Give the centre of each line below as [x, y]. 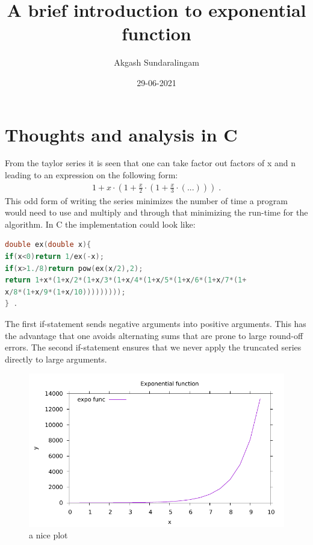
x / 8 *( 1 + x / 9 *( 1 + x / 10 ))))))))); [65, 292]
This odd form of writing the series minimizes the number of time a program [146, 200]
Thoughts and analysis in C [121, 134]
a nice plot [48, 535]
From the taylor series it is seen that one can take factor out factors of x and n [150, 163]
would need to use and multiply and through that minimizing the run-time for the [156, 212]
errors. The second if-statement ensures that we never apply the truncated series [153, 347]
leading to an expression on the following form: [91, 175]
